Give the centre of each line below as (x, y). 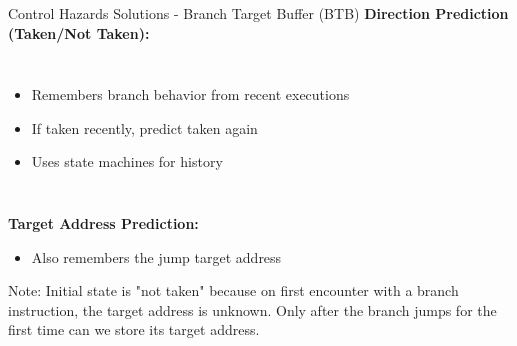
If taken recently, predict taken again (144, 127)
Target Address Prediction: (103, 222)
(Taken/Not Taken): (79, 32)
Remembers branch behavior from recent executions (190, 94)
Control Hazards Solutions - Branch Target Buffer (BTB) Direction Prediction (258, 13)
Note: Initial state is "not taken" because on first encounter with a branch (233, 290)
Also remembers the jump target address (156, 256)
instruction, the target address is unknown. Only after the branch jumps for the (252, 309)
